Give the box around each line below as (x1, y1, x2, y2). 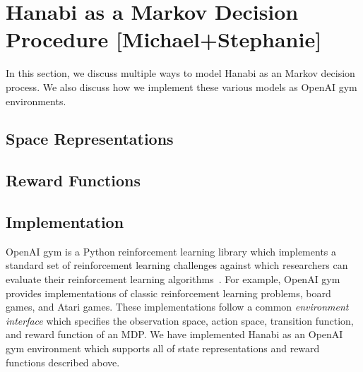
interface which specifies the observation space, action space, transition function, (6, 313, 354, 328)
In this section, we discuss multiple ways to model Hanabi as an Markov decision (6, 66, 355, 80)
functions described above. (6, 354, 120, 369)
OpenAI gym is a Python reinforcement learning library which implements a (6, 244, 337, 258)
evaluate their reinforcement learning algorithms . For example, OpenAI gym (6, 272, 340, 287)
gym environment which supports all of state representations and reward (6, 341, 320, 356)
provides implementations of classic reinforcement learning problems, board (6, 285, 331, 300)
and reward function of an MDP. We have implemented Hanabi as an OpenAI (6, 327, 343, 342)
